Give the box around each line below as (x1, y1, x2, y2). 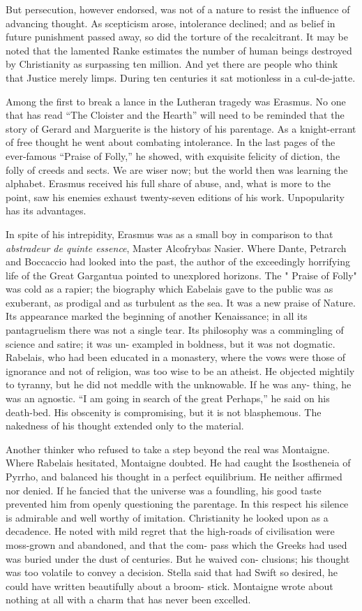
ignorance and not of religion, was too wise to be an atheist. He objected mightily (6, 363, 355, 378)
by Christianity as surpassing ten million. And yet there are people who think (6, 57, 338, 71)
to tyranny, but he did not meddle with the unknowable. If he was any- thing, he (6, 377, 352, 392)
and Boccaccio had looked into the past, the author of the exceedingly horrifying (6, 254, 350, 269)
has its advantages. (6, 203, 86, 218)
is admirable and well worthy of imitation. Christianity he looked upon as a (6, 510, 329, 524)
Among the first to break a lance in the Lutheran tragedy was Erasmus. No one (6, 94, 346, 108)
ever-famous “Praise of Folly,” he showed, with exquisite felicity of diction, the (6, 148, 340, 163)
